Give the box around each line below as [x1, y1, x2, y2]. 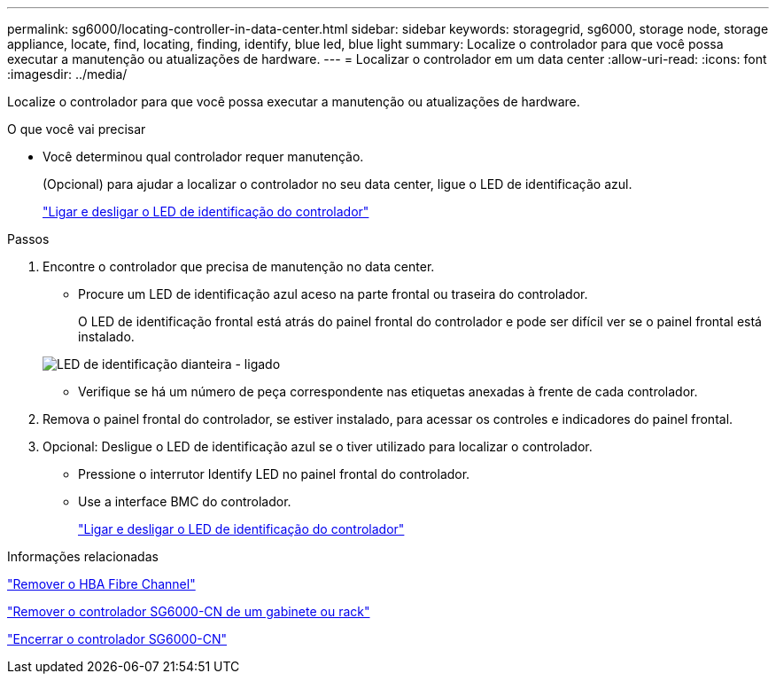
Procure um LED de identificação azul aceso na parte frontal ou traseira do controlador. [78, 286, 588, 301]
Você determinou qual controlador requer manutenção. [43, 149, 364, 164]
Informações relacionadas [7, 549, 159, 564]
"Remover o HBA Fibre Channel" [7, 576, 196, 591]
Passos [7, 231, 50, 247]
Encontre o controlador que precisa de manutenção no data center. [43, 259, 435, 274]
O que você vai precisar [7, 121, 146, 137]
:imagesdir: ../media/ [7, 67, 128, 82]
